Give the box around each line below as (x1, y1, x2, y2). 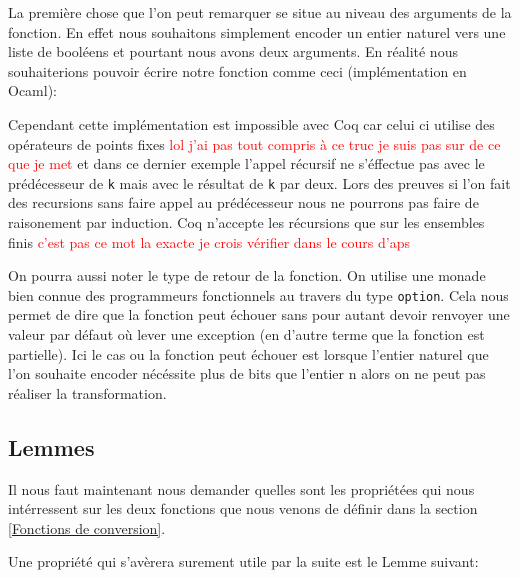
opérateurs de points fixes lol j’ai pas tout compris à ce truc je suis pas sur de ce (8, 133, 501, 154)
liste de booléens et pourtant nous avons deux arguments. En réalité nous (8, 41, 458, 62)
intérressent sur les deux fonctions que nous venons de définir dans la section (8, 498, 478, 519)
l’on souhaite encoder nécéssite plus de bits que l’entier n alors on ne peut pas (8, 363, 486, 384)
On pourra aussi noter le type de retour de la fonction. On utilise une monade (8, 265, 486, 286)
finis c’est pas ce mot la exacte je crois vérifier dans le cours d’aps (8, 231, 410, 252)
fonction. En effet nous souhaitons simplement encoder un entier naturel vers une (8, 21, 506, 42)
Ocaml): (8, 80, 57, 101)
